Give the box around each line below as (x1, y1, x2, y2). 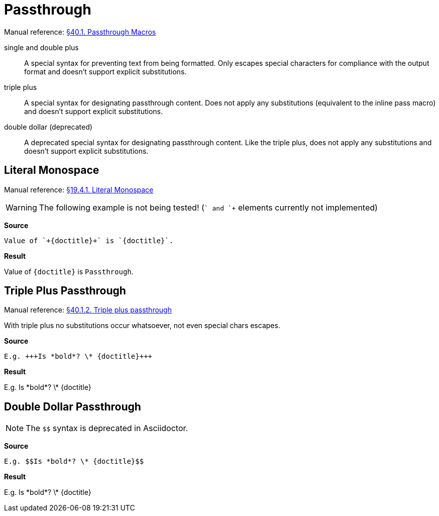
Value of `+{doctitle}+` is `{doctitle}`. (4, 236, 174, 245)
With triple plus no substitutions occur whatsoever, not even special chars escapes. (4, 321, 280, 330)
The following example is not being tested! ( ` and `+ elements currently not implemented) (39, 202, 378, 213)
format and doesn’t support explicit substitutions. (24, 67, 187, 76)
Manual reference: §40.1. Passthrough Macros (4, 27, 156, 36)
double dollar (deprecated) (4, 122, 92, 131)
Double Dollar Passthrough (4, 400, 141, 413)
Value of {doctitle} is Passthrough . (4, 267, 134, 276)
